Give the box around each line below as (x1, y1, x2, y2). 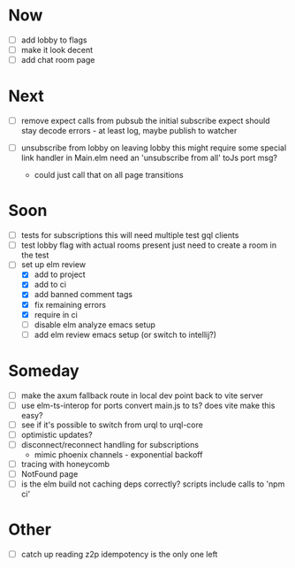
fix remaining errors (34, 299, 107, 310)
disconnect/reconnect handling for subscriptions (20, 439, 200, 449)
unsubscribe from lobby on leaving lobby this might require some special (20, 142, 287, 153)
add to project (34, 269, 86, 280)
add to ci (34, 280, 67, 290)
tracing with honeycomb (20, 459, 110, 469)
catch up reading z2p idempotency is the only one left (20, 549, 218, 560)
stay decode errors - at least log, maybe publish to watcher (20, 126, 238, 136)
